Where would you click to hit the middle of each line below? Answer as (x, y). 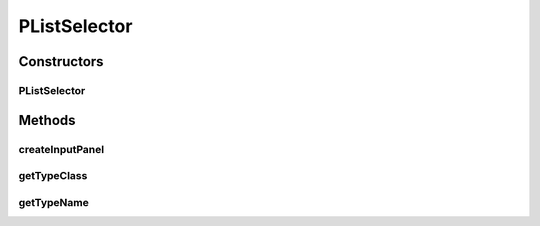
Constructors (61, 61)
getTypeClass (53, 176)
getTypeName (53, 202)
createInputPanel (61, 149)
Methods (47, 120)
